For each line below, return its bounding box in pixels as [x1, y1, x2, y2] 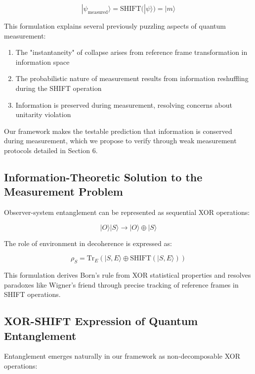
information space [15, 56, 70, 67]
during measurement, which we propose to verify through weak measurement [4, 135, 237, 146]
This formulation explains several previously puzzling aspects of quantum [4, 21, 226, 31]
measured [87, 9, 108, 15]
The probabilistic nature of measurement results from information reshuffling [15, 73, 249, 83]
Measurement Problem [4, 184, 123, 199]
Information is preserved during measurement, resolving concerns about [15, 99, 232, 110]
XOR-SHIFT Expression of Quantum [4, 313, 198, 329]
